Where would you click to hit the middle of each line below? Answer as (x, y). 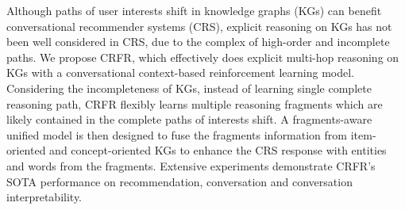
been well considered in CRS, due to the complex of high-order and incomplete (198, 42)
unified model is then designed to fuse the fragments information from (177, 134)
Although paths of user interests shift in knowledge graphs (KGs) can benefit (194, 10)
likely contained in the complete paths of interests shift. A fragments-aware (189, 119)
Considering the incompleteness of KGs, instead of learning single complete (189, 88)
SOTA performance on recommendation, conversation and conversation (179, 181)
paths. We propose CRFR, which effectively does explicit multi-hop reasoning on (203, 57)
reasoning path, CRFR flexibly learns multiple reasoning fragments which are (195, 103)
